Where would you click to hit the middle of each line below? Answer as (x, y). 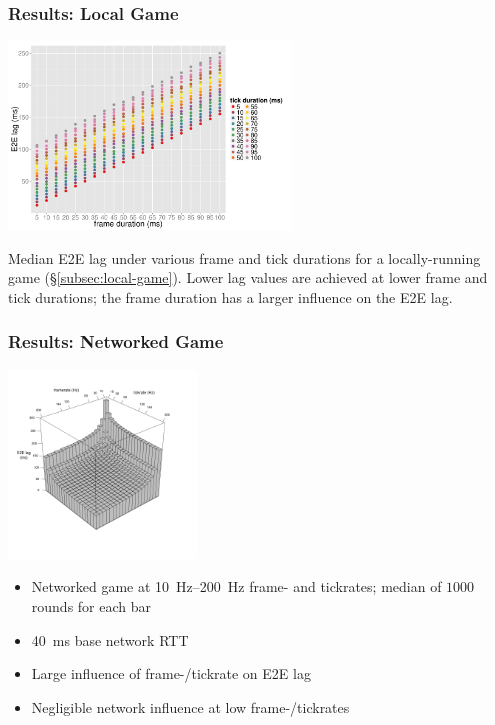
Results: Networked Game (116, 341)
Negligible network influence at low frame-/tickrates (190, 706)
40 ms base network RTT (110, 639)
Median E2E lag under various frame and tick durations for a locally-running (244, 257)
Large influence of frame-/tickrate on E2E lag (171, 673)
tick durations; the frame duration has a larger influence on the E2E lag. (230, 296)
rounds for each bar (91, 605)
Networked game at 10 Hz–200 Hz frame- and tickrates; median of (236, 586)
